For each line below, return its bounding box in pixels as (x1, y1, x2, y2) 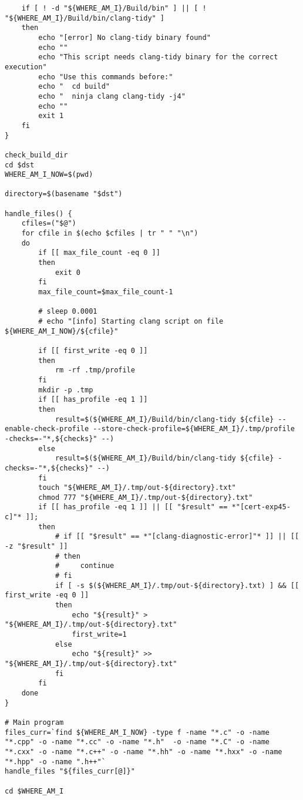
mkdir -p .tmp (38, 385, 93, 394)
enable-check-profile (5, 425, 89, 433)
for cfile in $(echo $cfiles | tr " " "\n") (21, 229, 198, 238)
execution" (5, 62, 47, 71)
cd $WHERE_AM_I (5, 786, 64, 795)
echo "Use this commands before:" (38, 72, 173, 81)
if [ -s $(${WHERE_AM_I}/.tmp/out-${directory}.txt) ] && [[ (55, 581, 299, 590)
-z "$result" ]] (5, 542, 68, 551)
